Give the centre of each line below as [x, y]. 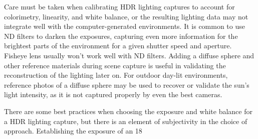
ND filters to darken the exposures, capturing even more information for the [121, 36]
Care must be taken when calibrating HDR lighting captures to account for [119, 6]
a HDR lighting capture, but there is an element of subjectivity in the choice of [126, 121]
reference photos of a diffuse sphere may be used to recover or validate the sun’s [127, 84]
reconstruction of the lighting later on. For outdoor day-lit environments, [116, 75]
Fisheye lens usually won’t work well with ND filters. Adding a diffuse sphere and [129, 55]
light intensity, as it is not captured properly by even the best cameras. [113, 94]
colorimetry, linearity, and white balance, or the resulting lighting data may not [126, 16]
